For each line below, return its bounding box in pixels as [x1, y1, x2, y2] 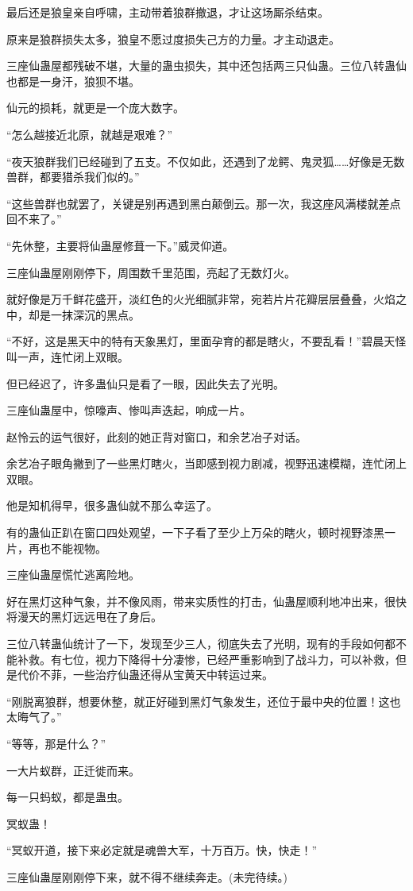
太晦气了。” [6, 708, 62, 725]
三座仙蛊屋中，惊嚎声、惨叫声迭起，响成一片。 [6, 402, 251, 418]
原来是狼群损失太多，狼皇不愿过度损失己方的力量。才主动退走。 [6, 30, 340, 47]
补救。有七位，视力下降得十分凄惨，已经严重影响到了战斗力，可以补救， [17, 650, 396, 667]
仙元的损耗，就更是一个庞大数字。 [6, 99, 184, 116]
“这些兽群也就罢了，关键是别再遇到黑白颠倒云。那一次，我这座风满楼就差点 [6, 195, 401, 211]
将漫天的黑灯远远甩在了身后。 [6, 608, 162, 625]
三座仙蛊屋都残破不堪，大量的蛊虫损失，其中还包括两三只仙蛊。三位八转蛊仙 [6, 57, 407, 74]
